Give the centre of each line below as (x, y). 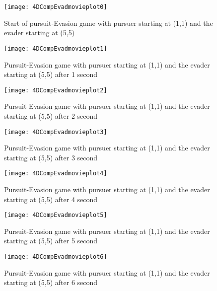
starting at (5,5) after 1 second (51, 74)
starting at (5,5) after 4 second (51, 199)
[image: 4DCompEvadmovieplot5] (56, 215)
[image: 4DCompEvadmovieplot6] (56, 257)
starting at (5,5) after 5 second (51, 241)
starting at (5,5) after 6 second (51, 282)
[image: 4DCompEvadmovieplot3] (56, 132)
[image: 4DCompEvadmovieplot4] (56, 174)
